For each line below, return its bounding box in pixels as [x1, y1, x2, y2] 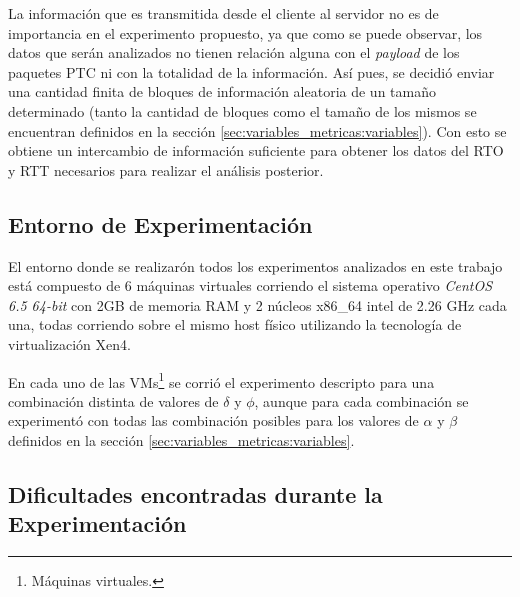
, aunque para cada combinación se [254, 390, 469, 411]
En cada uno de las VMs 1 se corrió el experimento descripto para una [8, 368, 435, 392]
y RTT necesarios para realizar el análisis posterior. [8, 159, 324, 180]
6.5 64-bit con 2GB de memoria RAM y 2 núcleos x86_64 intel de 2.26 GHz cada [8, 294, 507, 315]
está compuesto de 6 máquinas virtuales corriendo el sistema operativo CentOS [8, 275, 493, 296]
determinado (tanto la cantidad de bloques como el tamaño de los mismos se [8, 100, 477, 121]
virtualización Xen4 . [8, 333, 131, 354]
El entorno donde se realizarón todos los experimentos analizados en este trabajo [8, 255, 503, 276]
